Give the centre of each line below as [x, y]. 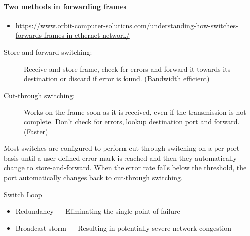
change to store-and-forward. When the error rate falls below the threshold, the [125, 168]
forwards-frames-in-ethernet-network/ [73, 35]
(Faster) [36, 131]
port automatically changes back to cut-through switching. [93, 177]
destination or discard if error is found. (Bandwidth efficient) [117, 78]
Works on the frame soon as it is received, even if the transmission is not [135, 112]
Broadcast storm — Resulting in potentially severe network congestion [123, 227]
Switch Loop [23, 194]
